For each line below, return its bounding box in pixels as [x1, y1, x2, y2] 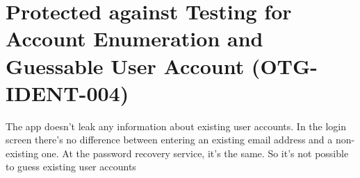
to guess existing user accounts [6, 159, 136, 174]
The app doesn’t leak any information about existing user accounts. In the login [6, 118, 347, 133]
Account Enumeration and [6, 24, 263, 53]
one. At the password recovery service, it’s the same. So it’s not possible [41, 145, 349, 160]
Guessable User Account [6, 51, 245, 80]
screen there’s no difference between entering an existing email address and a [6, 132, 333, 147]
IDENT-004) [6, 78, 129, 107]
